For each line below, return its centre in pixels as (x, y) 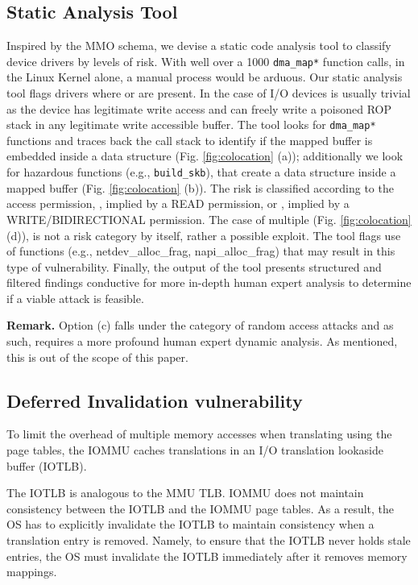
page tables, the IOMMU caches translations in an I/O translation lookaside (195, 450)
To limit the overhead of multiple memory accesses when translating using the (199, 434)
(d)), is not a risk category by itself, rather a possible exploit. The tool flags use (204, 235)
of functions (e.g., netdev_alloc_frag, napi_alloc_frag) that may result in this (201, 251)
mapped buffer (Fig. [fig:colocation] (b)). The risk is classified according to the (200, 187)
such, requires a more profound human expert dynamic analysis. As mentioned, (202, 341)
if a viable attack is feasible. (75, 298)
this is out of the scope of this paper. (97, 357)
